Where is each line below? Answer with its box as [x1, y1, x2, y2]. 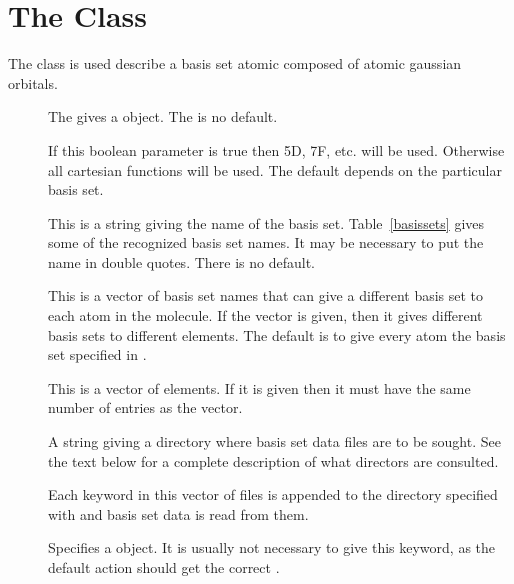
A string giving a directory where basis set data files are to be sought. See [48, 431, 501, 452]
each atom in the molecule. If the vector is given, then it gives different [48, 305, 483, 326]
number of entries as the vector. [48, 397, 243, 418]
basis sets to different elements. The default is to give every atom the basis [48, 324, 506, 345]
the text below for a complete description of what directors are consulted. [48, 450, 499, 471]
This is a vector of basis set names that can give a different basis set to [48, 285, 484, 306]
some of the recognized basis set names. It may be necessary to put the [48, 232, 484, 253]
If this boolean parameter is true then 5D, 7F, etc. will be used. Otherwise [48, 139, 505, 160]
